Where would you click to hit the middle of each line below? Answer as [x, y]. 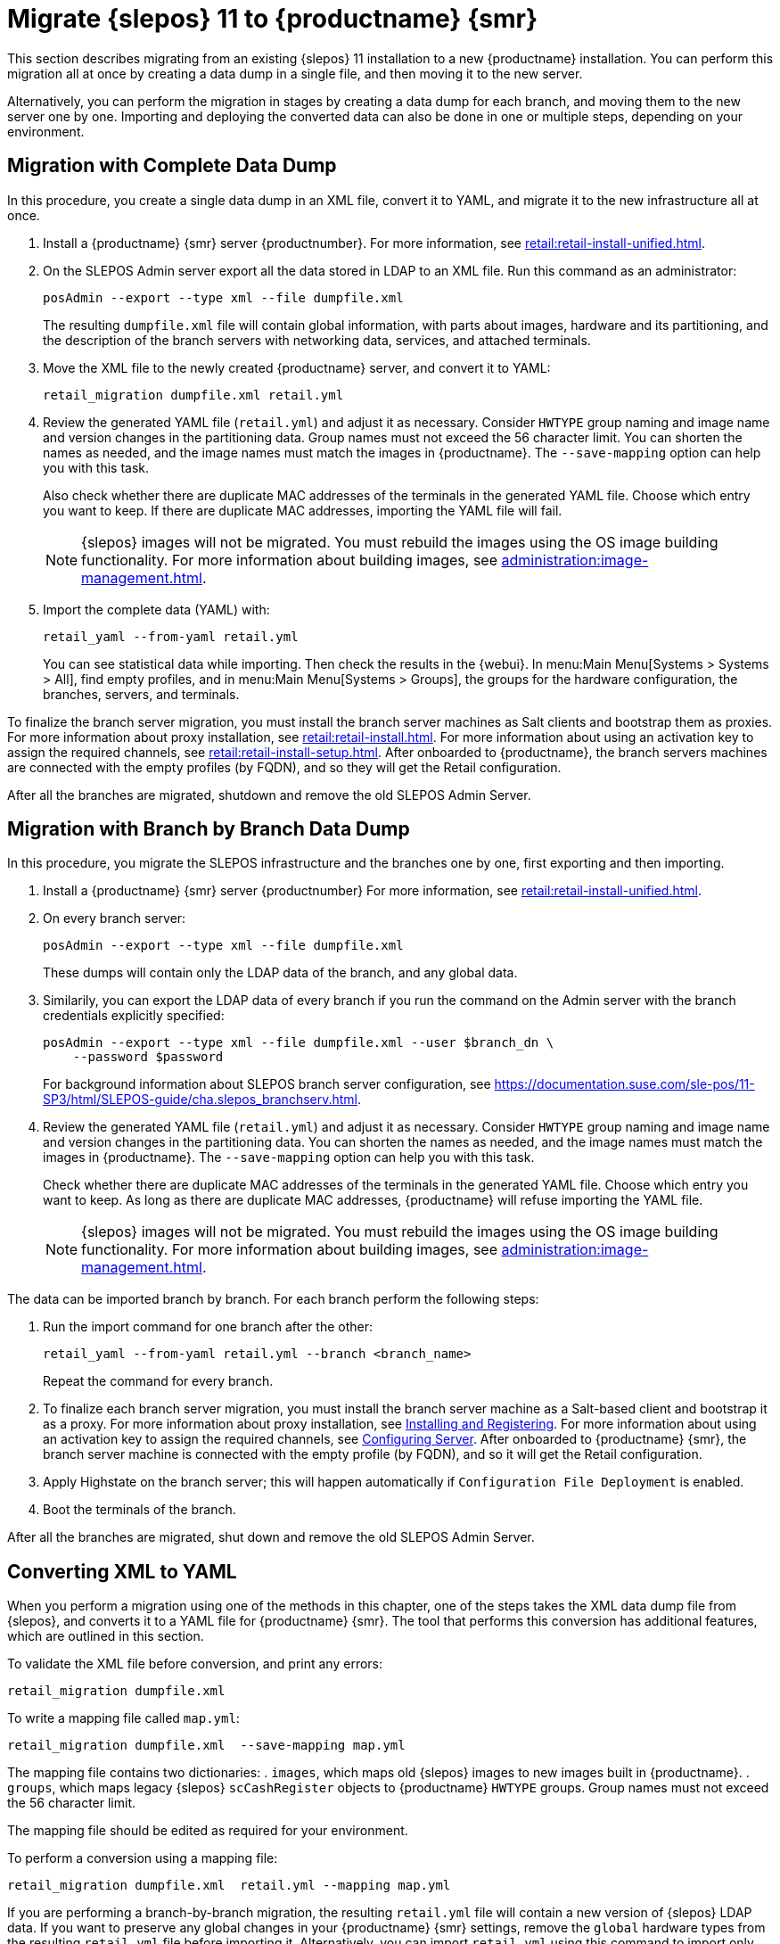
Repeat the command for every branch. [158, 1381]
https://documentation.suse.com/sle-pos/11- [624, 1084]
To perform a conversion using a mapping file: [143, 1858]
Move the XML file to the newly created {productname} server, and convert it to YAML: [297, 367]
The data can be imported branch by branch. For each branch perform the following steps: [273, 1299]
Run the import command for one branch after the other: [208, 1327]
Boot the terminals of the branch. [140, 1510]
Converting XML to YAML [122, 1571]
